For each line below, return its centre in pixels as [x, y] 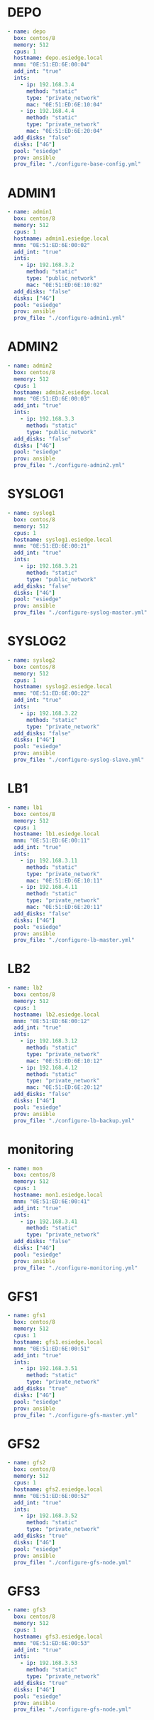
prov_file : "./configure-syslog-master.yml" [81, 613]
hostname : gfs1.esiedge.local [58, 1342]
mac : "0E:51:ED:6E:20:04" [64, 131]
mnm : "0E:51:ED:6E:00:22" [52, 693]
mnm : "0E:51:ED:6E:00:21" [52, 546]
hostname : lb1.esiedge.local [57, 834]
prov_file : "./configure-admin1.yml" [70, 318]
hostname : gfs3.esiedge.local [58, 1636]
